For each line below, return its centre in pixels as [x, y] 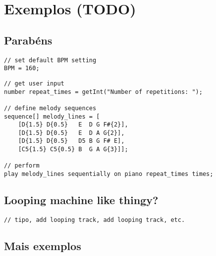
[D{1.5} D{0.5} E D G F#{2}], [73, 125]
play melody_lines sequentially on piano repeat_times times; [109, 174]
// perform [22, 166]
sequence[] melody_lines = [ [52, 116]
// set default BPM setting [50, 60]
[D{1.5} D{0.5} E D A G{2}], [71, 133]
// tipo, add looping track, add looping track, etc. [95, 220]
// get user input [34, 83]
